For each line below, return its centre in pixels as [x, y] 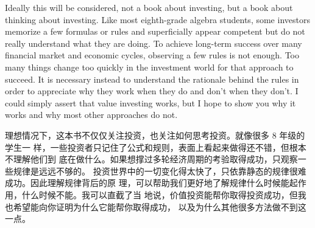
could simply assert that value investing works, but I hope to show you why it [150, 102]
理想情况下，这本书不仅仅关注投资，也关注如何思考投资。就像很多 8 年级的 [155, 135]
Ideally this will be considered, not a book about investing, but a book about [149, 7]
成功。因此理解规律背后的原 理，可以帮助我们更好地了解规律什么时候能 [147, 183]
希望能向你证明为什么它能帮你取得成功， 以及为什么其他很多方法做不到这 [160, 206]
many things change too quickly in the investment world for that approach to [149, 67]
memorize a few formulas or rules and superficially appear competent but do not [155, 31]
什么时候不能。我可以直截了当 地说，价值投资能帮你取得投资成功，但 [160, 194]
